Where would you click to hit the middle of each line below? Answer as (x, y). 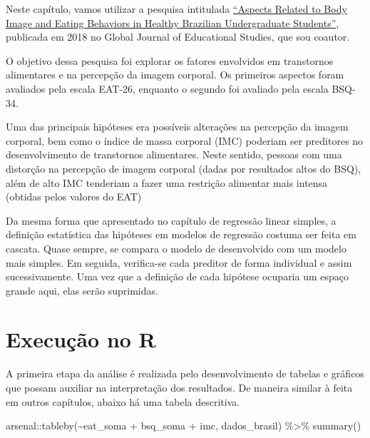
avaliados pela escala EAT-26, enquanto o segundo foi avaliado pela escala (167, 88)
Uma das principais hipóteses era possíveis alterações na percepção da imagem (177, 127)
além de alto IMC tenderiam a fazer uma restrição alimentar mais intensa (167, 182)
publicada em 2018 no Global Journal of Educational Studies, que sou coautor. (178, 37)
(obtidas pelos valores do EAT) (74, 197)
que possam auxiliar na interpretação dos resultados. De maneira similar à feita (179, 387)
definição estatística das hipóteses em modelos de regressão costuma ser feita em (181, 234)
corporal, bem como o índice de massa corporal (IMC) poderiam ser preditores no (185, 140)
